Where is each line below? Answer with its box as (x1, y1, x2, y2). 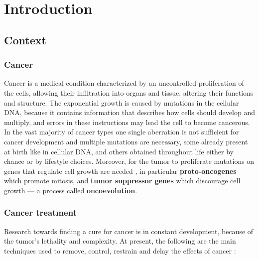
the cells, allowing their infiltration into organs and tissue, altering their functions (4, 87, 254, 98)
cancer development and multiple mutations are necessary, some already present (4, 136, 248, 146)
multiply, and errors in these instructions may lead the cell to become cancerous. (4, 117, 250, 127)
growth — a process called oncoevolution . (4, 185, 137, 195)
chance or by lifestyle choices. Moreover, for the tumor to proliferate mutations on (4, 156, 255, 166)
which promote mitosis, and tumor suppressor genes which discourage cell (4, 175, 241, 186)
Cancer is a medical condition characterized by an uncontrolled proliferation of (4, 78, 244, 88)
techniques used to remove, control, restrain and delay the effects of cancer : (4, 245, 236, 256)
